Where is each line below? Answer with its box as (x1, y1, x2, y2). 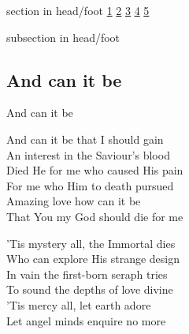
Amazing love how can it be (6, 193, 141, 209)
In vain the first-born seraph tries (6, 265, 168, 282)
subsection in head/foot (6, 28, 120, 45)
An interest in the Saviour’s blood (6, 146, 170, 163)
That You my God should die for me (6, 208, 183, 224)
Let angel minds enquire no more (6, 312, 166, 328)
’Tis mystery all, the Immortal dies (6, 235, 176, 251)
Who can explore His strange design (6, 250, 180, 267)
